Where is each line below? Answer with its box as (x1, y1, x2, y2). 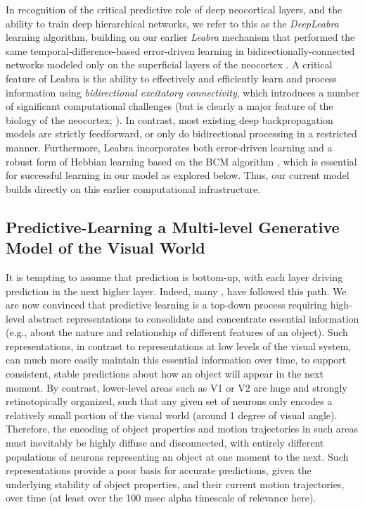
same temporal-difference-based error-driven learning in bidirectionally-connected (6, 43, 355, 58)
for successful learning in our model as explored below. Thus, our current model (6, 168, 350, 182)
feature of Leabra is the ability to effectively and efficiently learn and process (6, 70, 337, 85)
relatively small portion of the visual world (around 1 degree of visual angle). (6, 407, 338, 422)
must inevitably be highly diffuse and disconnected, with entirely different (6, 435, 324, 450)
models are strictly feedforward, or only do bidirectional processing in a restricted (6, 126, 357, 141)
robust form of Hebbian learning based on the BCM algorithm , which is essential (6, 154, 357, 168)
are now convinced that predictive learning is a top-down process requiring (6, 297, 328, 312)
